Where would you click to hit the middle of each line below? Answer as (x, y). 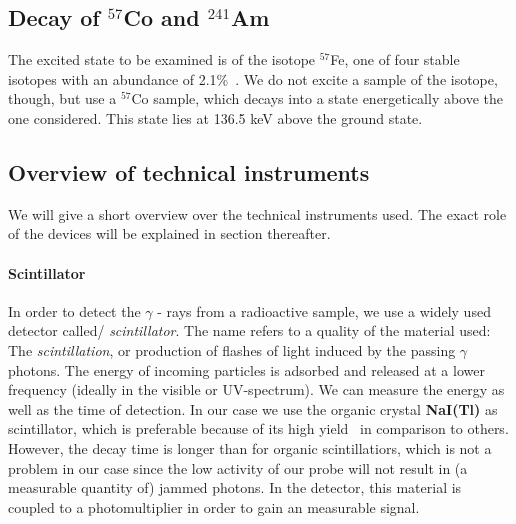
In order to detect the (74, 310)
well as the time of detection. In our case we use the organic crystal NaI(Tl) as (253, 408)
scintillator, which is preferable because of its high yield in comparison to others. (258, 428)
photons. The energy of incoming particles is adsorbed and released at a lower (246, 369)
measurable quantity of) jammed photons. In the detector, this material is (235, 487)
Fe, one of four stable (395, 59)
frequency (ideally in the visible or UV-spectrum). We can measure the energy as (256, 389)
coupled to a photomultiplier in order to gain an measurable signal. (214, 506)
